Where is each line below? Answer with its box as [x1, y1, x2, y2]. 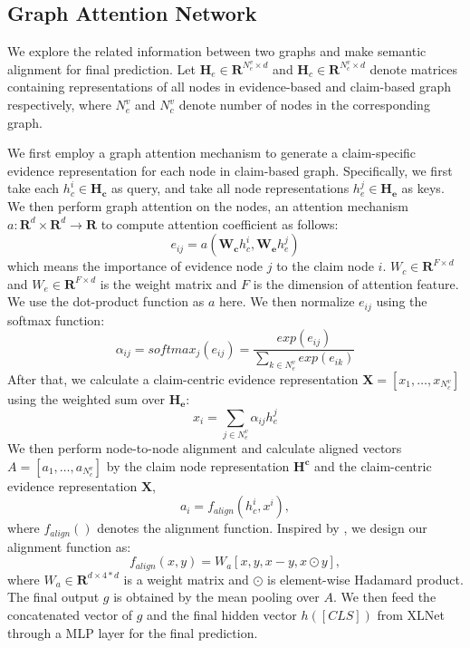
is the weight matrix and [100, 274, 237, 293]
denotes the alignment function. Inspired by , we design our [97, 518, 427, 537]
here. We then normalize [218, 292, 355, 311]
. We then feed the [332, 587, 436, 606]
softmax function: [7, 310, 105, 329]
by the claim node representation [106, 456, 290, 475]
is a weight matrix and [123, 569, 249, 588]
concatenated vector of [7, 604, 133, 624]
